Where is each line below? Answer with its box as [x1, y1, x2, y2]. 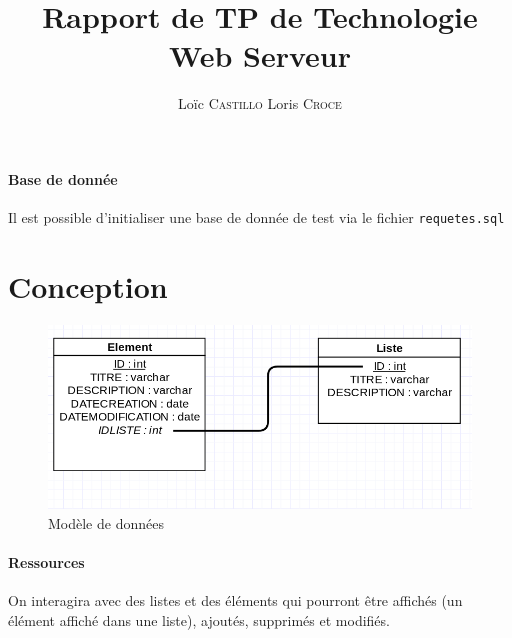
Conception [8, 265, 168, 306]
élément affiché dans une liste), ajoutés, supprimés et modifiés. [8, 609, 390, 630]
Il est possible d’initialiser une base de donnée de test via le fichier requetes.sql [8, 207, 505, 228]
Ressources [8, 551, 85, 572]
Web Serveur [169, 35, 351, 76]
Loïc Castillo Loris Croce [178, 93, 342, 114]
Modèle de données [48, 512, 164, 533]
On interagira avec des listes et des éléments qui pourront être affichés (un [8, 590, 463, 611]
